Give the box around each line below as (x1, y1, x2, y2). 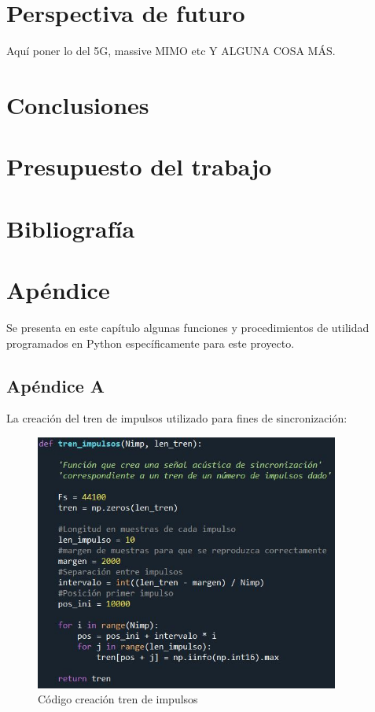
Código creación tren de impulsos (38, 691, 198, 707)
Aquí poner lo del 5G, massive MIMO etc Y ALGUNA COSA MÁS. (6, 42, 336, 59)
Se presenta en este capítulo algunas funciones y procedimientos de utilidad (6, 319, 369, 335)
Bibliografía (6, 212, 135, 244)
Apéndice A (6, 373, 105, 397)
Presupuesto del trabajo (6, 150, 272, 183)
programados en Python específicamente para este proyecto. (6, 334, 295, 351)
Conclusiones (6, 88, 149, 120)
